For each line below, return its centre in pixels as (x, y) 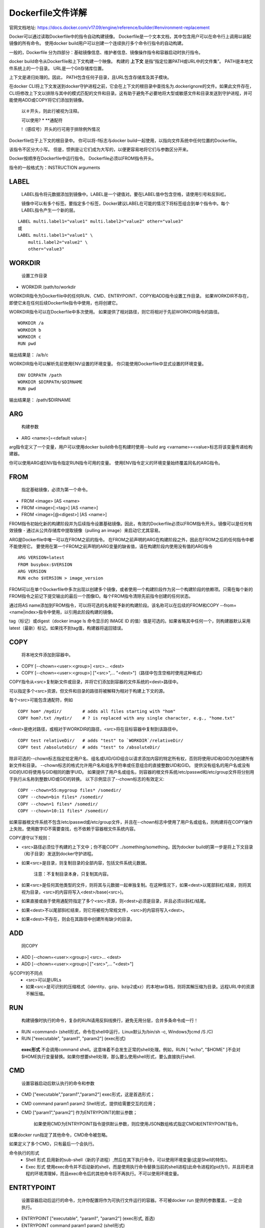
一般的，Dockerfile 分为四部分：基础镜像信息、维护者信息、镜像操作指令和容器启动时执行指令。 (106, 52)
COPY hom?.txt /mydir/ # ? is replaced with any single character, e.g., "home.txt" (127, 718)
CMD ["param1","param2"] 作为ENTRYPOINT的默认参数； (79, 1113)
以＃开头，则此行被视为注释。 (52, 111)
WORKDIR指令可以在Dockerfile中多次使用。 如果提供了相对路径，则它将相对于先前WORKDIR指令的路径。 (116, 311)
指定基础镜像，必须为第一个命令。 (56, 490)
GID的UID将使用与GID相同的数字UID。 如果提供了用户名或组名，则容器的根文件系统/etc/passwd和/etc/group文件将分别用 (132, 772)
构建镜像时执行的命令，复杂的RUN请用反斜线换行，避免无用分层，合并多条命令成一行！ (110, 1020)
